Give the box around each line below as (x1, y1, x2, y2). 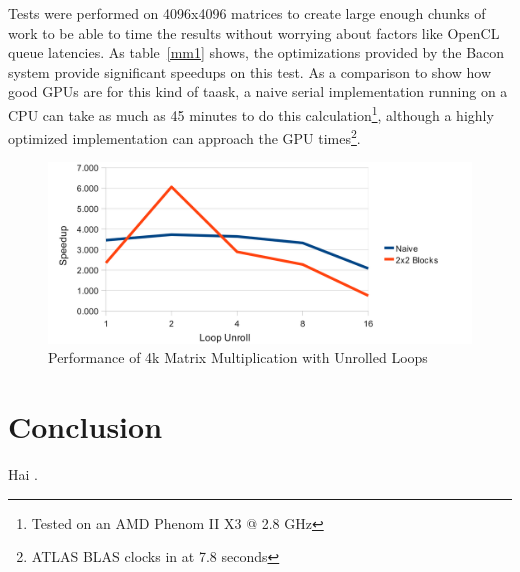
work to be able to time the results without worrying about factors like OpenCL (8, 22, 500, 43)
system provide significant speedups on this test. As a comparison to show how (8, 61, 492, 82)
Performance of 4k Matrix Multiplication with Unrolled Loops (48, 347, 428, 368)
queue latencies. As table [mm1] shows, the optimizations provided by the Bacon (8, 42, 505, 63)
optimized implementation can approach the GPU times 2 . (8, 125, 361, 148)
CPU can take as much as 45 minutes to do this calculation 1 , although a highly (8, 101, 494, 125)
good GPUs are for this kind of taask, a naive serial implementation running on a (8, 81, 508, 102)
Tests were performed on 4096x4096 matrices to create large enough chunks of (8, 3, 486, 23)
